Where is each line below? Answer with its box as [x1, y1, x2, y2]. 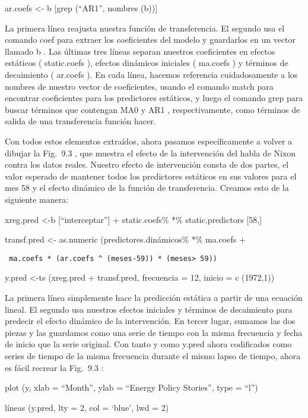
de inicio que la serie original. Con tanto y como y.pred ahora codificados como [5, 338, 292, 350]
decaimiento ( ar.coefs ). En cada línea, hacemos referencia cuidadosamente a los [5, 68, 298, 80]
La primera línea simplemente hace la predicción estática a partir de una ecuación [5, 291, 303, 303]
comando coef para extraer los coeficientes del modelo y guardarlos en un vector [5, 33, 296, 46]
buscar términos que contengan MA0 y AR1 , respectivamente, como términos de [5, 103, 300, 115]
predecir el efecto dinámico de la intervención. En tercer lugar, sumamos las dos [5, 315, 296, 327]
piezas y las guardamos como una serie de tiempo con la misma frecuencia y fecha [5, 326, 303, 338]
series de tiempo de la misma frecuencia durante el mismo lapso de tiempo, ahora [5, 349, 301, 362]
